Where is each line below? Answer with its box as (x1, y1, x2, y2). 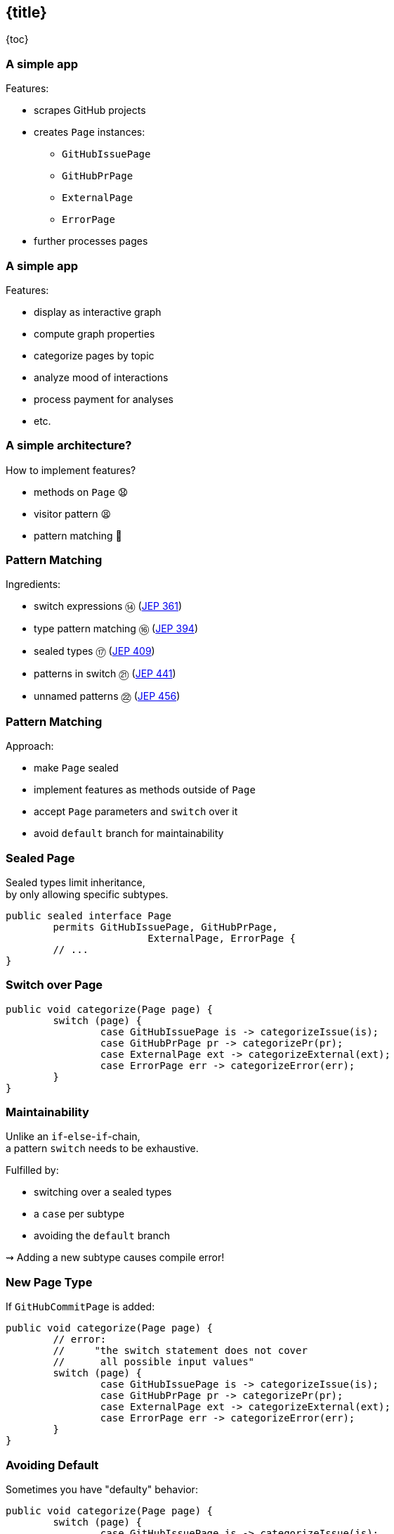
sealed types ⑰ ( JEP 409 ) (34, 645, 155, 658)
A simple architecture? (6, 438, 132, 453)
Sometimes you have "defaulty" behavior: (6, 1483, 198, 1495)
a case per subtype (34, 1208, 125, 1220)
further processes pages (34, 235, 148, 248)
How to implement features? (6, 464, 136, 476)
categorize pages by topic (34, 349, 155, 362)
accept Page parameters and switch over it (34, 805, 238, 818)
